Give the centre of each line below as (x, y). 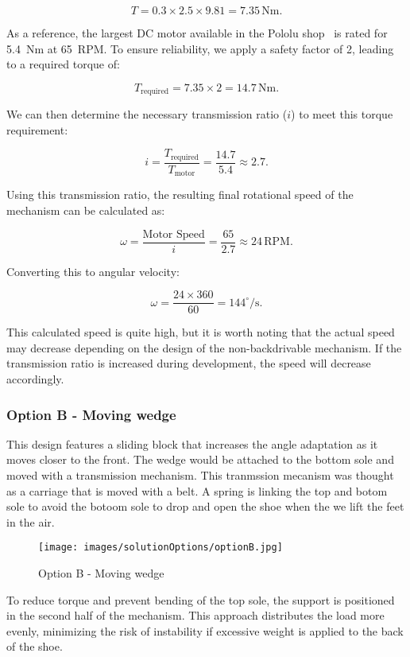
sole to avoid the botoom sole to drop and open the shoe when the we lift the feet (205, 506)
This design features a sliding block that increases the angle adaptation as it (192, 443)
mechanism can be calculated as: (86, 210)
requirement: (37, 129)
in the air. (31, 521)
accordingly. (35, 379)
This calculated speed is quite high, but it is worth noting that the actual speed (201, 332)
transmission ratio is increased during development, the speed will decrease (189, 363)
